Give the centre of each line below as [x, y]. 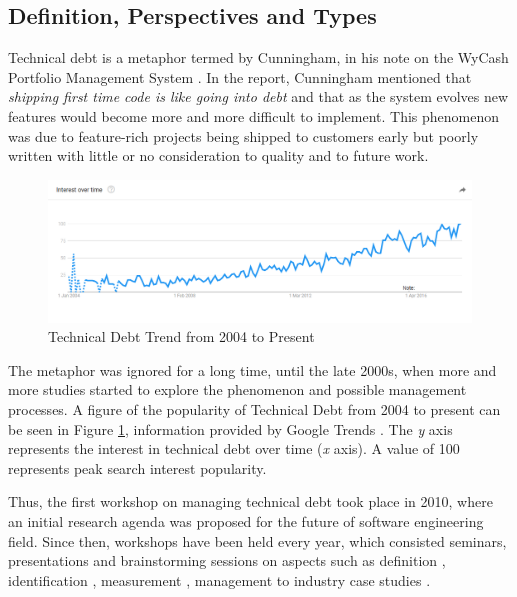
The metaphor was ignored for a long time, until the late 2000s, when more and [252, 369]
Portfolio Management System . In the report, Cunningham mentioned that [240, 76]
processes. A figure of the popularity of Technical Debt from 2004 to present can [254, 408]
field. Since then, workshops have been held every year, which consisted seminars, [257, 540]
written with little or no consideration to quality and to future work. [218, 155]
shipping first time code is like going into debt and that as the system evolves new [258, 96]
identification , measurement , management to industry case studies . [219, 579]
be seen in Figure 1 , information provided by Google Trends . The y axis [230, 428]
